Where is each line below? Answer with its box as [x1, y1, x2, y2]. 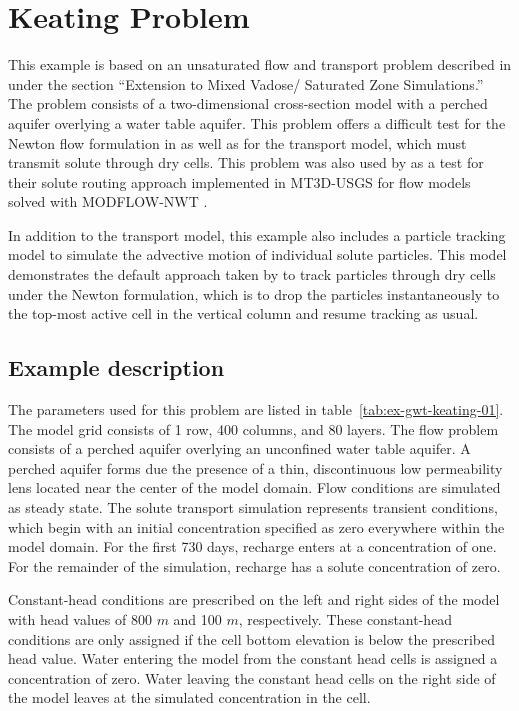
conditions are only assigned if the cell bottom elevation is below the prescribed [8, 628, 495, 649]
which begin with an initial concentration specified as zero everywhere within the [8, 516, 505, 537]
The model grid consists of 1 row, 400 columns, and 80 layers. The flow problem [8, 418, 499, 439]
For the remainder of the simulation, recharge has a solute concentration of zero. [8, 555, 501, 576]
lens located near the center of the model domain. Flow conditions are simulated [8, 477, 501, 498]
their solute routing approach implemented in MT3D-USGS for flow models [8, 171, 471, 192]
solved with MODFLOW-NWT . [8, 191, 208, 212]
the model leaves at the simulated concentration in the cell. [8, 687, 371, 708]
